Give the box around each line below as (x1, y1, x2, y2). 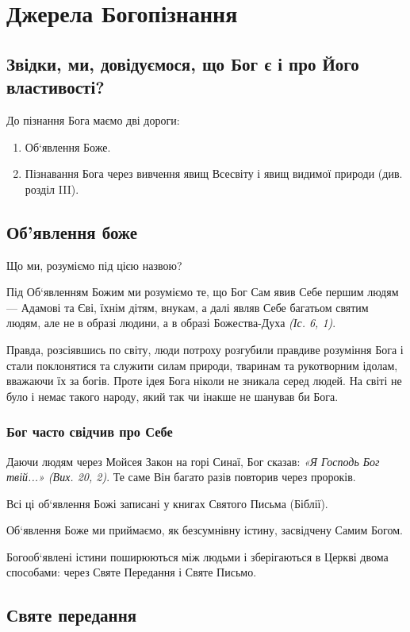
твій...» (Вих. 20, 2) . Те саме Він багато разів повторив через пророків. (6, 468, 356, 485)
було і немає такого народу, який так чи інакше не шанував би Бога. (6, 387, 339, 404)
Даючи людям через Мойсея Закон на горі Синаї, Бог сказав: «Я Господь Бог (6, 453, 380, 469)
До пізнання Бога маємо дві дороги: (6, 111, 180, 128)
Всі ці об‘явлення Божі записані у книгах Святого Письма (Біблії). (6, 495, 328, 511)
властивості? (6, 75, 105, 99)
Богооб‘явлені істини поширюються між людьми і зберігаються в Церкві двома (6, 548, 389, 565)
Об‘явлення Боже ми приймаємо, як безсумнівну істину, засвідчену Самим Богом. (6, 522, 403, 538)
